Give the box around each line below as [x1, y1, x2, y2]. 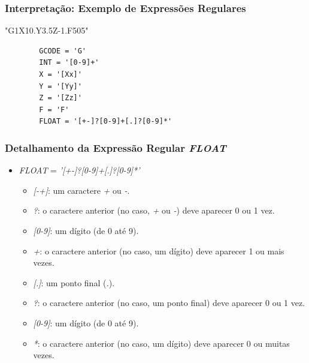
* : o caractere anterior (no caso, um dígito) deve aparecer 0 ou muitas [33, 337, 290, 349]
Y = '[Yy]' [39, 82, 82, 91]
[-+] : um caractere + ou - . [33, 184, 130, 196]
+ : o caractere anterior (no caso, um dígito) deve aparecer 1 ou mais [33, 244, 284, 257]
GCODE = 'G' [39, 46, 87, 55]
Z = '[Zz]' [39, 94, 82, 103]
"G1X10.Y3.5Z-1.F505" [5, 24, 89, 37]
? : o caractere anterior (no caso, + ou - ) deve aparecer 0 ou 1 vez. [33, 204, 275, 217]
